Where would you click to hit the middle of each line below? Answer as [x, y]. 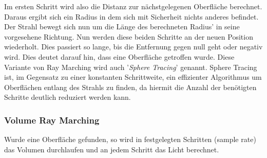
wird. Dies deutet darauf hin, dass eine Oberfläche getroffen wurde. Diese [119, 56]
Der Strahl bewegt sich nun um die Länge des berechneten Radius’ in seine [122, 27]
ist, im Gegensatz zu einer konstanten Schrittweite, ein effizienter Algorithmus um [133, 77]
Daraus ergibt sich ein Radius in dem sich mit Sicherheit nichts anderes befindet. [131, 16]
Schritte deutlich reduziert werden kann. [68, 97]
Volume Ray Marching [52, 120]
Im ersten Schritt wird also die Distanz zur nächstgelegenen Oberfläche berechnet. [133, 6]
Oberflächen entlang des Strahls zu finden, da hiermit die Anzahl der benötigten [130, 87]
